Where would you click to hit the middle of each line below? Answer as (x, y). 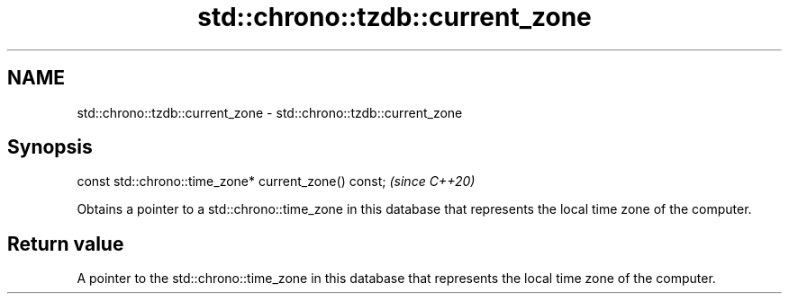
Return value (66, 243)
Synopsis (50, 147)
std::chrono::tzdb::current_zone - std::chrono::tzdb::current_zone (270, 112)
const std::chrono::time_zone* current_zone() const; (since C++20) (276, 181)
